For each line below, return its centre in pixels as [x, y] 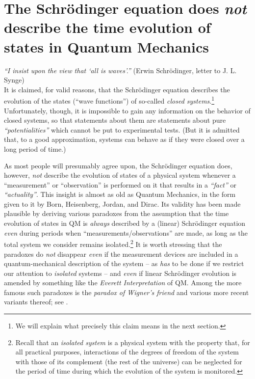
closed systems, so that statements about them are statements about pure [115, 120]
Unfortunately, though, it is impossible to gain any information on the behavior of [127, 110]
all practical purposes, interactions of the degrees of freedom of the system [127, 352]
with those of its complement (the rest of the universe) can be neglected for [129, 361]
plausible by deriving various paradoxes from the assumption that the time [116, 213]
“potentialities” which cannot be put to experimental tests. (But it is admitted [122, 129]
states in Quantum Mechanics [106, 46]
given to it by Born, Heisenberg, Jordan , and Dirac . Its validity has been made [122, 203]
